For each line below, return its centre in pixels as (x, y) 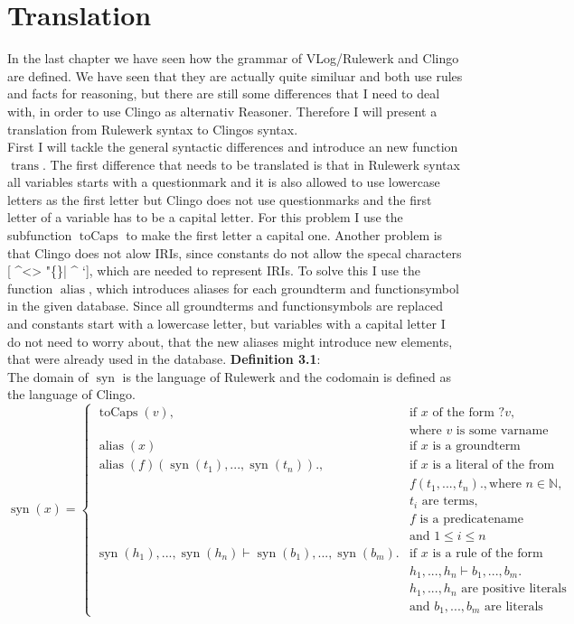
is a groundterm (476, 447)
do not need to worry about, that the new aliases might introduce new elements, (230, 341)
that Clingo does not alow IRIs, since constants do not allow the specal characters (235, 252)
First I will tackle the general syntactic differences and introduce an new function (233, 147)
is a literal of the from (494, 466)
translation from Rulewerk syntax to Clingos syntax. (153, 129)
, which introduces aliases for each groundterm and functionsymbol (273, 288)
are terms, (450, 502)
